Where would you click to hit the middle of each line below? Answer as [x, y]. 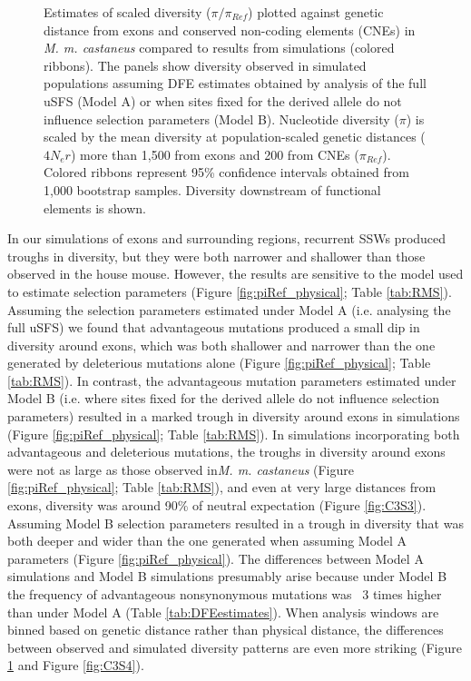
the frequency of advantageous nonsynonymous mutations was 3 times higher [225, 594]
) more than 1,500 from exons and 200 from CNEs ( [215, 154]
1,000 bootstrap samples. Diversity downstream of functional [212, 189]
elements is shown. [95, 207]
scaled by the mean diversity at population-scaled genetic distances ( [235, 137]
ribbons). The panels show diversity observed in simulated [205, 65]
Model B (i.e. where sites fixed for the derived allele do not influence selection [224, 398]
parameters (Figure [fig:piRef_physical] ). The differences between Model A [216, 558]
